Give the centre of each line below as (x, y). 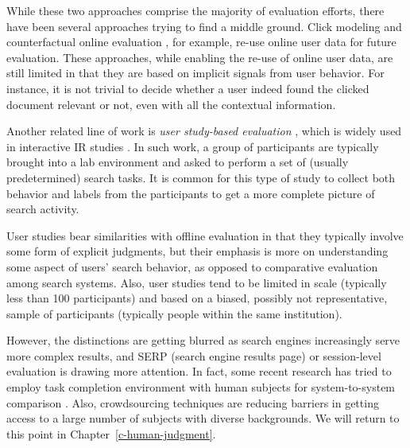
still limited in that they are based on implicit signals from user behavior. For (195, 73)
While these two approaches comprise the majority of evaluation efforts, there (195, 10)
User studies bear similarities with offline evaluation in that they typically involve (205, 235)
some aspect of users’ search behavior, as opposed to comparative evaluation (192, 266)
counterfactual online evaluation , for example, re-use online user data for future (201, 42)
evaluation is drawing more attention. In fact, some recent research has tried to (199, 371)
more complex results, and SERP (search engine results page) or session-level (194, 355)
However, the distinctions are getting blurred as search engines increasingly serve (203, 340)
